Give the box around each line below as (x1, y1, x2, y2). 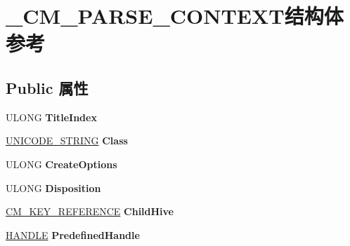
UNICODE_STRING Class (6, 133, 128, 148)
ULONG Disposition (6, 180, 101, 195)
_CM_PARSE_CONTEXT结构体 (6, 1, 344, 30)
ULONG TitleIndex (6, 109, 97, 124)
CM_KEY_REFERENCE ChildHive (6, 204, 174, 219)
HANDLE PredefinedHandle (6, 227, 140, 242)
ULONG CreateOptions (6, 156, 117, 171)
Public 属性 (6, 76, 89, 98)
